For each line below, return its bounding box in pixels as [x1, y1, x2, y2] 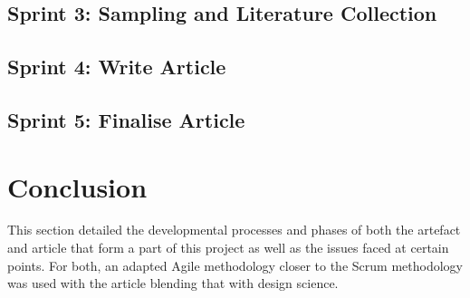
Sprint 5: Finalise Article [7, 105, 245, 133]
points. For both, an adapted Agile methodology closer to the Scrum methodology [7, 255, 463, 274]
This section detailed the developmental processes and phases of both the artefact [7, 220, 461, 239]
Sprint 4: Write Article [7, 53, 226, 81]
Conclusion [7, 168, 148, 205]
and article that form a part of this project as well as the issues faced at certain [7, 238, 449, 257]
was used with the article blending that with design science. [7, 274, 339, 293]
